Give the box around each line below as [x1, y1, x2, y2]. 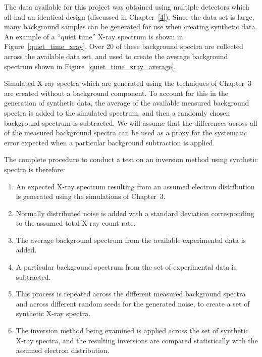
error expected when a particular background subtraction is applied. [4, 137, 215, 147]
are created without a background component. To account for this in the [4, 87, 228, 98]
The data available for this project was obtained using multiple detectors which [4, 2, 249, 12]
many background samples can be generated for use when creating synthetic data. [4, 21, 257, 32]
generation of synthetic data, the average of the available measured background [4, 97, 249, 108]
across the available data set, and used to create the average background [4, 50, 228, 61]
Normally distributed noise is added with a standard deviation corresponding [16, 208, 254, 218]
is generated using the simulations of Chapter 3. [16, 191, 166, 201]
